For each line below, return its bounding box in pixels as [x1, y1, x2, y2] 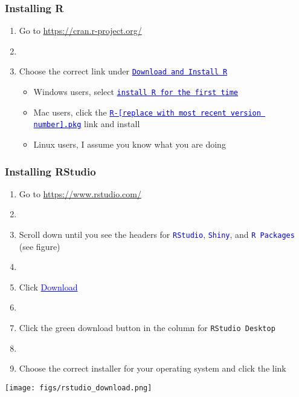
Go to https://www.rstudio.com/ [19, 187, 141, 200]
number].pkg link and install [33, 117, 140, 130]
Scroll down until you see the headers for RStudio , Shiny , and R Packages [19, 228, 295, 241]
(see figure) [19, 240, 60, 252]
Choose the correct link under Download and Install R [19, 65, 228, 77]
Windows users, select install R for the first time [33, 85, 239, 98]
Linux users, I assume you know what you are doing [33, 138, 226, 151]
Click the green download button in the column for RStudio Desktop [19, 321, 275, 334]
